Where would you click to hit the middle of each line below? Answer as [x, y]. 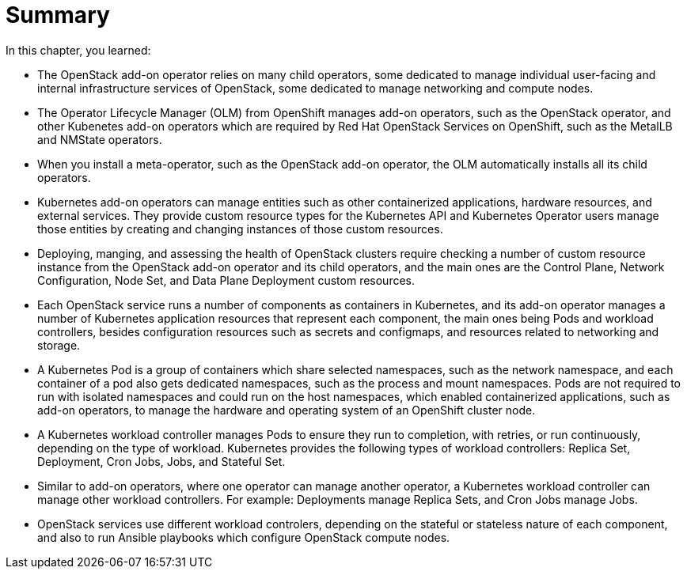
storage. [59, 345]
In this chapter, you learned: [78, 50]
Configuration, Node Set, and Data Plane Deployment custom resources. [226, 280]
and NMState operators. [100, 139]
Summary [58, 15]
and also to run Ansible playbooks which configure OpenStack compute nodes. [244, 537]
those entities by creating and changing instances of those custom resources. [240, 229]
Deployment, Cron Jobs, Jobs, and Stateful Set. [161, 461]
